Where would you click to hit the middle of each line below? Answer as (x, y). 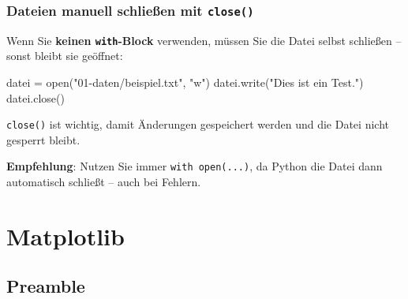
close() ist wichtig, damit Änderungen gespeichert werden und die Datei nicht (198, 124)
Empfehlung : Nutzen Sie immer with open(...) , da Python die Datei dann (195, 166)
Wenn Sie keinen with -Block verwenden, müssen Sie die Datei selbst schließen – (204, 40)
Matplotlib (66, 235)
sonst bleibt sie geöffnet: (65, 56)
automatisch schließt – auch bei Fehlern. (104, 182)
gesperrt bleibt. (43, 139)
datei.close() (36, 97)
